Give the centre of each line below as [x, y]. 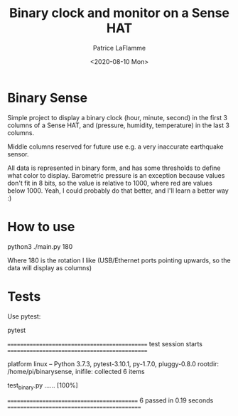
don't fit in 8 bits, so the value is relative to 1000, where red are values [110, 183]
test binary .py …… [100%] [43, 386]
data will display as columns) [50, 267]
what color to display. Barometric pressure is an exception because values [116, 175]
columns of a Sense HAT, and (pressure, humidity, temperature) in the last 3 [118, 125]
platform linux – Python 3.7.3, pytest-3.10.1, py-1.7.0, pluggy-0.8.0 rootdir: [113, 363]
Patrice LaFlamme [119, 48]
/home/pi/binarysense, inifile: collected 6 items [76, 371]
